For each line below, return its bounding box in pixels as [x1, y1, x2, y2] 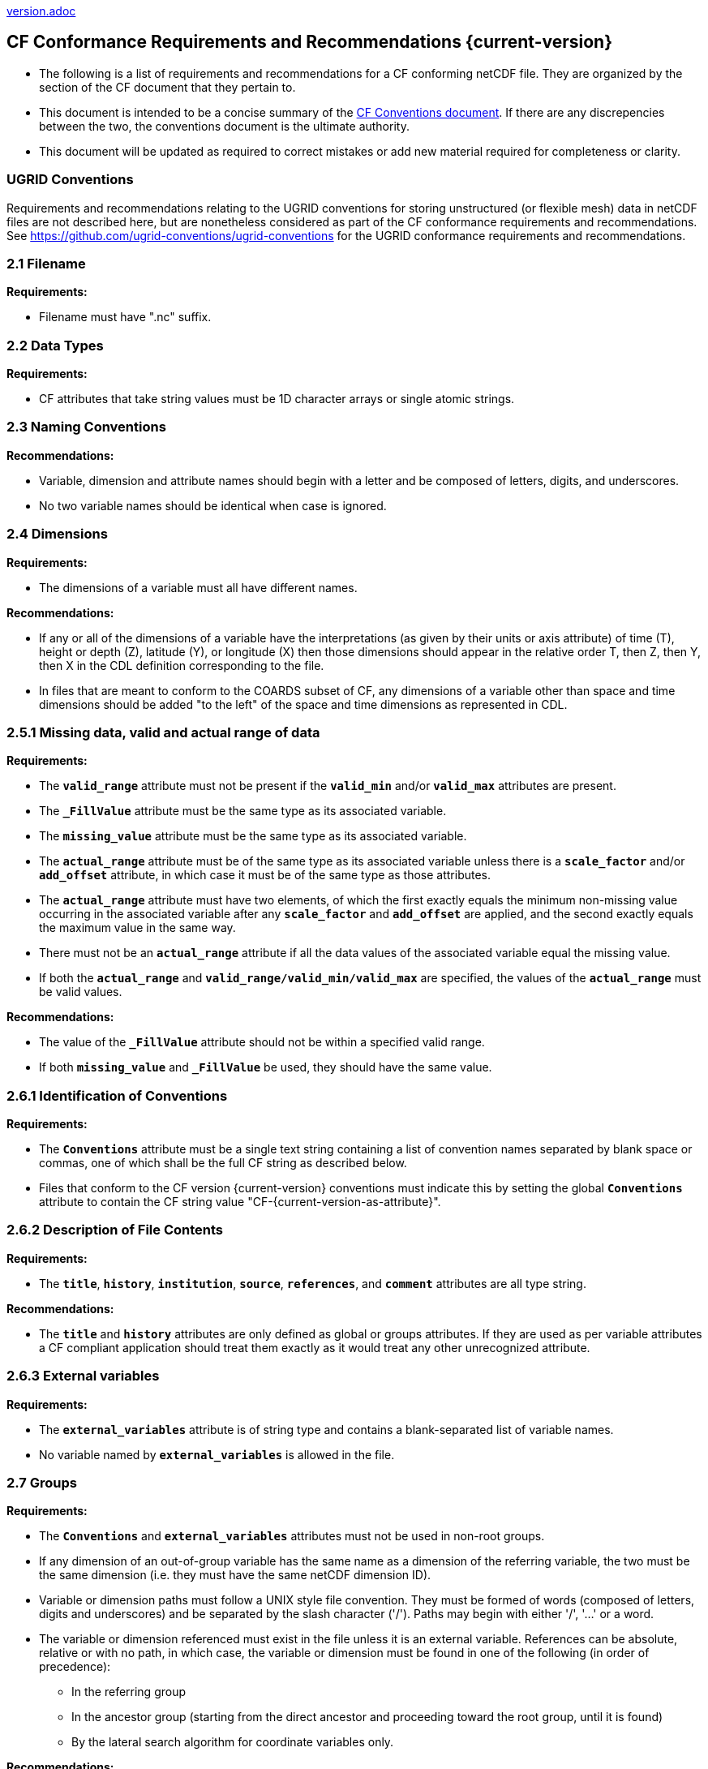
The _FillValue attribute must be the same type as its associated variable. [39, 804, 447, 818]
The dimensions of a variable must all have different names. [39, 580, 358, 595]
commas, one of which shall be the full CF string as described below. [39, 1156, 407, 1170]
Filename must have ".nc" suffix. [39, 310, 212, 324]
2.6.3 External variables [6, 1368, 160, 1385]
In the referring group [71, 1685, 187, 1699]
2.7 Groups [6, 1474, 77, 1491]
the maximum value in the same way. [39, 921, 236, 935]
